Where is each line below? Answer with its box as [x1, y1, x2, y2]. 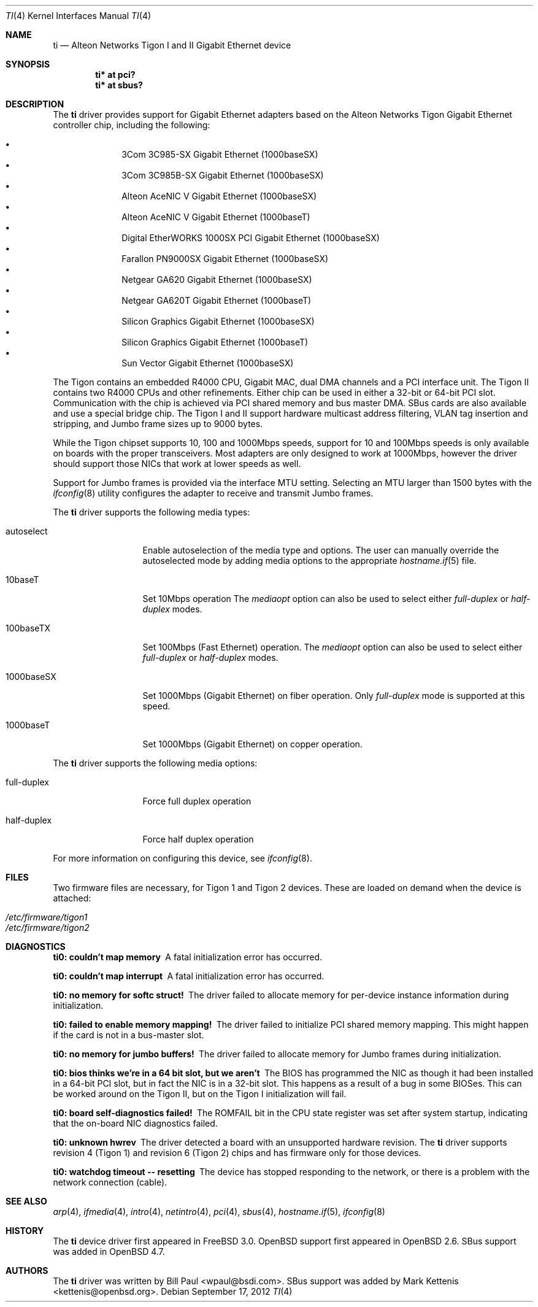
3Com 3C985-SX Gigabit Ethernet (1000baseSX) [121, 149, 318, 160]
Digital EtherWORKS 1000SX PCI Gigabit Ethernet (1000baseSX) [121, 233, 380, 243]
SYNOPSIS [6, 59, 50, 69]
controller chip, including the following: [53, 120, 210, 130]
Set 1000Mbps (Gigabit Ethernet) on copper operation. [142, 739, 363, 749]
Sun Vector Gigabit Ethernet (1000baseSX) [121, 358, 294, 368]
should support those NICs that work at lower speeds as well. [53, 458, 301, 469]
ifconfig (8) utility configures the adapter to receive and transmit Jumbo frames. [53, 488, 374, 498]
